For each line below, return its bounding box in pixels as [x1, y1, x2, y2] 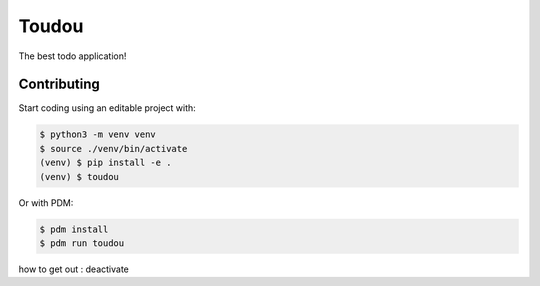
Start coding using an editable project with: [18, 102, 197, 114]
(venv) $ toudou [39, 171, 120, 182]
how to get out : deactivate [18, 263, 129, 275]
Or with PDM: [18, 196, 74, 209]
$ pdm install [39, 223, 109, 235]
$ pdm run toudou [39, 237, 125, 249]
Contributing [18, 76, 100, 93]
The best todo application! [18, 50, 127, 62]
